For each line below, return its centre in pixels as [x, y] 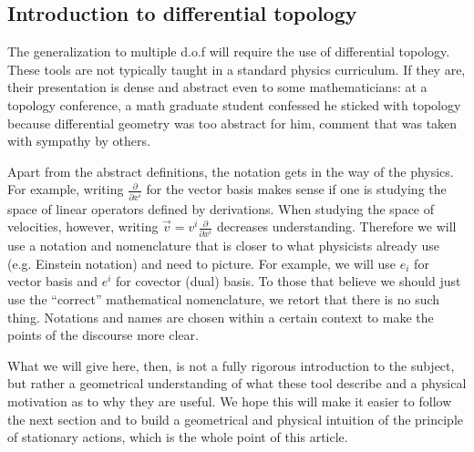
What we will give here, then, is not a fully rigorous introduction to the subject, [231, 365]
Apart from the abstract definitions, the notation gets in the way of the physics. [231, 171]
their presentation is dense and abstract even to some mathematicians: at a [217, 87]
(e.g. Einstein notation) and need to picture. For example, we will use [202, 263]
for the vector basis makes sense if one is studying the [296, 189]
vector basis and [52, 281]
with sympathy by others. [79, 141]
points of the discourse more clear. [103, 335]
